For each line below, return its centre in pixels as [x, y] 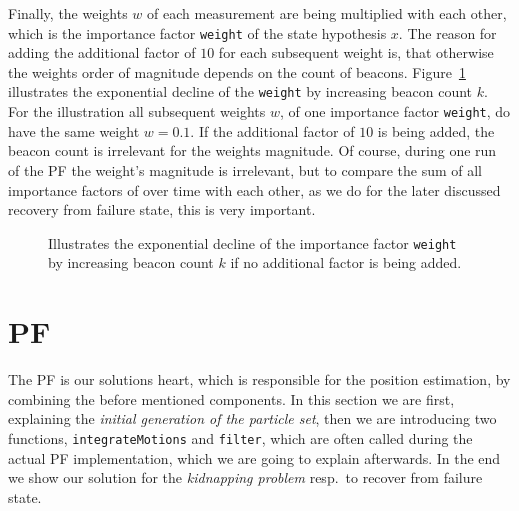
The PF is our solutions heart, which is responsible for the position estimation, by [259, 379]
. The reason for [447, 32]
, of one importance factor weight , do [395, 111]
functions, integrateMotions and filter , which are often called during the [240, 437]
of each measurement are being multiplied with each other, [327, 13]
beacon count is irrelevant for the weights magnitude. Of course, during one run [252, 150]
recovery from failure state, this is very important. [162, 209]
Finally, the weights [68, 13]
